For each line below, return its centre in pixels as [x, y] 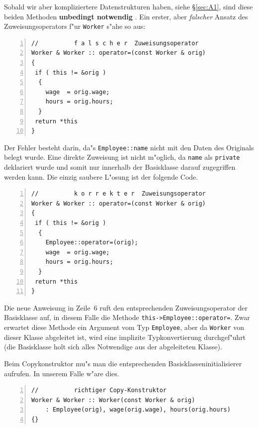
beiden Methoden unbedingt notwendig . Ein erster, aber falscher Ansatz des [126, 16]
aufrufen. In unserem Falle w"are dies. [62, 373]
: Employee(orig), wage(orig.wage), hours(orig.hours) [138, 410]
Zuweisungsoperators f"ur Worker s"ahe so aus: [75, 26]
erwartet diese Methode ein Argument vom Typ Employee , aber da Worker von [124, 327]
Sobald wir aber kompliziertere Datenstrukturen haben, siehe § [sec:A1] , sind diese [129, 6]
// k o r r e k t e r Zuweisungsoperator [119, 194]
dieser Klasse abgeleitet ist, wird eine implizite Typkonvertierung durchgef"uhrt [125, 337]
